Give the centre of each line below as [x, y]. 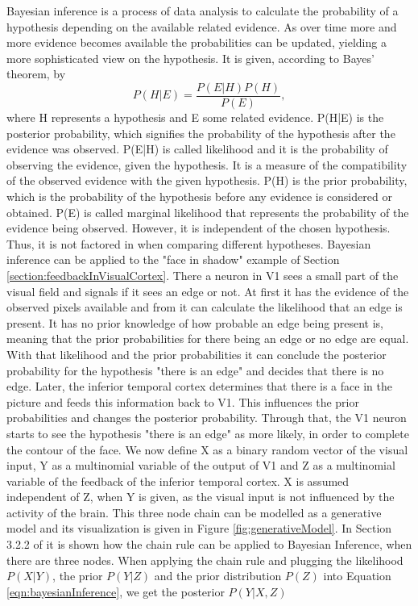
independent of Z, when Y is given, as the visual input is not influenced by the [201, 497]
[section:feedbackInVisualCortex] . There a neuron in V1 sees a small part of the [203, 275]
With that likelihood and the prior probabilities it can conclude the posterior [197, 354]
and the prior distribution [218, 576]
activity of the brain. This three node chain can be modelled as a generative [194, 512]
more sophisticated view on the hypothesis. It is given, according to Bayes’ [190, 58]
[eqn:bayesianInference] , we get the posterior [116, 591]
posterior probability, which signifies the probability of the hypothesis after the [201, 133]
